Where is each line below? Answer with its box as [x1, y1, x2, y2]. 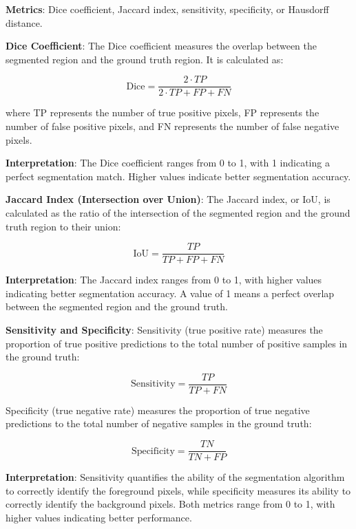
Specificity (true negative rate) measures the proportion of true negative [6, 402, 310, 417]
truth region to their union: [6, 219, 121, 233]
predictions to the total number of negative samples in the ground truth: [6, 416, 312, 431]
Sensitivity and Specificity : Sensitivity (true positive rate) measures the [6, 323, 323, 337]
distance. [6, 15, 43, 30]
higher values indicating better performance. [6, 510, 192, 524]
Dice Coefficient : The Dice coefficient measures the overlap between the [6, 39, 317, 53]
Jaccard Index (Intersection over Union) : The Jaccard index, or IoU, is [6, 192, 331, 206]
